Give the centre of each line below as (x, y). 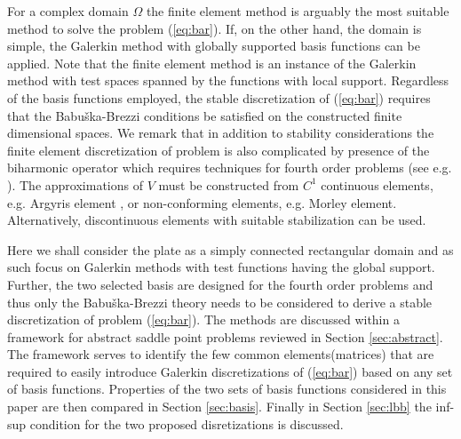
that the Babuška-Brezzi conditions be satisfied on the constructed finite (205, 115)
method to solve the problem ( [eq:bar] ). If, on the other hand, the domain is (215, 28)
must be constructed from (229, 184)
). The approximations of (75, 184)
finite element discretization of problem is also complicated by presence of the (219, 150)
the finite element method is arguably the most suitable (298, 11)
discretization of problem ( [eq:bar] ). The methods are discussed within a (203, 319)
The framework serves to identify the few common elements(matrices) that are (221, 354)
